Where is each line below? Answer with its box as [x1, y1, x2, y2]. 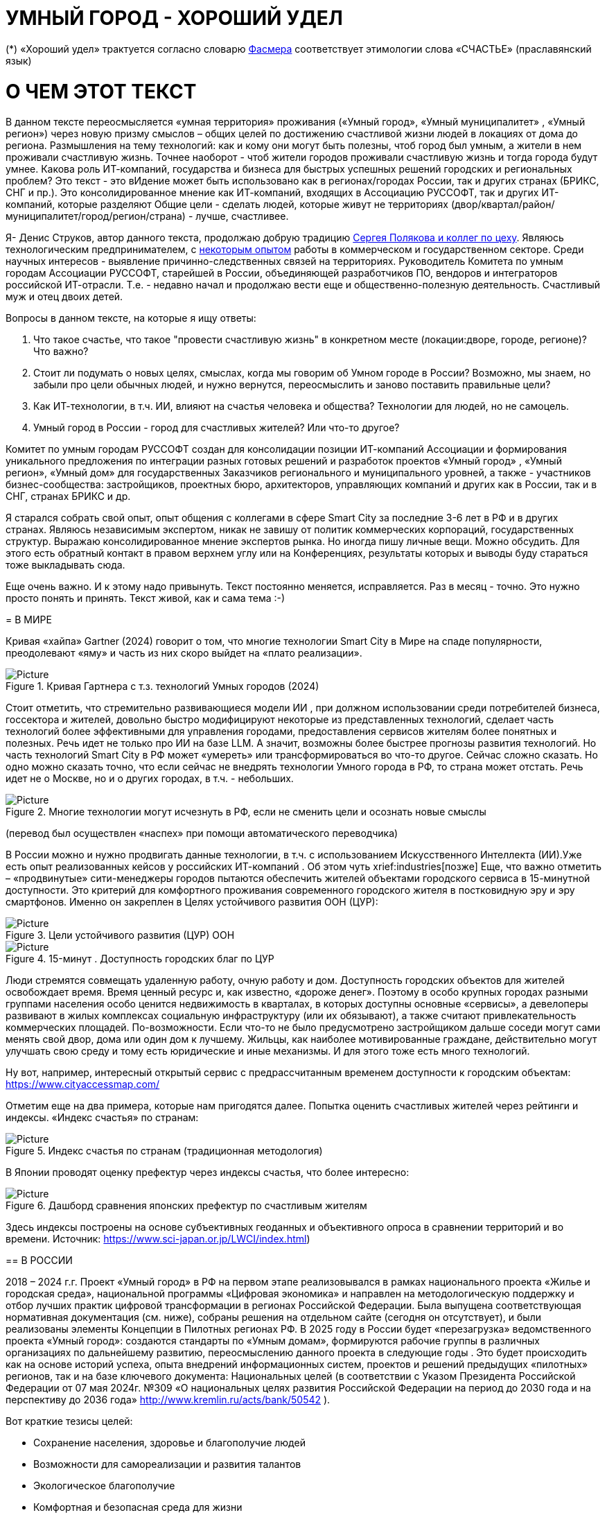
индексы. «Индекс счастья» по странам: [6, 1111, 199, 1124]
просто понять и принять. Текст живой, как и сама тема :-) [6, 592, 285, 605]
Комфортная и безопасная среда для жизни [33, 1501, 243, 1514]
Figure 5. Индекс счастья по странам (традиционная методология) [6, 1145, 323, 1157]
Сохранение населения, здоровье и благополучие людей [33, 1437, 306, 1449]
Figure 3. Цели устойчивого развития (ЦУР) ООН [6, 929, 235, 942]
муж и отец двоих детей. [6, 291, 123, 303]
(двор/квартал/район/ [450, 198, 555, 211]
